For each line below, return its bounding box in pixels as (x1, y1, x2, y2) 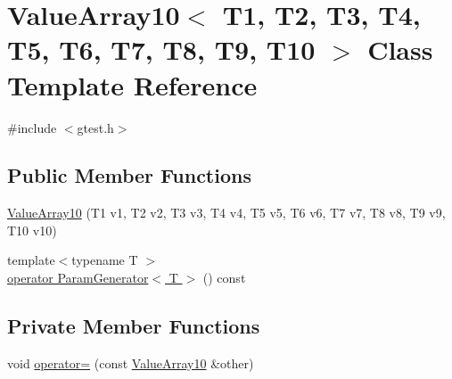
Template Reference (7, 66, 258, 103)
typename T (71, 251, 138, 269)
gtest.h (77, 118, 114, 136)
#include (7, 118, 57, 136)
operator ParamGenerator (7, 268, 149, 287)
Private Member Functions (7, 312, 260, 340)
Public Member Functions (7, 161, 251, 189)
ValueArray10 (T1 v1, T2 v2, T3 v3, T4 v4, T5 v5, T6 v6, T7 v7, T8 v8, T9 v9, (7, 203, 446, 222)
